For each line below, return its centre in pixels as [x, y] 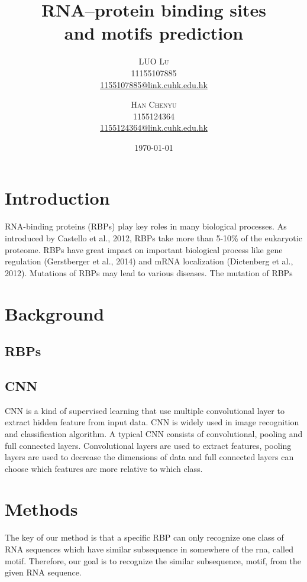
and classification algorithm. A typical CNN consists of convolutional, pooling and [154, 433]
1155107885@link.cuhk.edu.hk [154, 84]
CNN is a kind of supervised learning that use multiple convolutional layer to [145, 410]
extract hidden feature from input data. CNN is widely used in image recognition [152, 422]
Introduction [57, 198]
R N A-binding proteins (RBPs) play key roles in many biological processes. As [146, 226]
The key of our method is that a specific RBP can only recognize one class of [144, 537]
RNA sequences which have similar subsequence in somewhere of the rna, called [149, 549]
